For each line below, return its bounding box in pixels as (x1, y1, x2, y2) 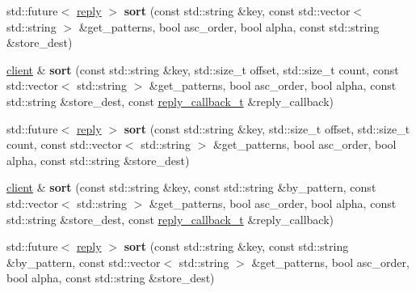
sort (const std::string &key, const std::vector (124, 2, 351, 19)
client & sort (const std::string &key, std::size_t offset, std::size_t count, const (6, 61, 399, 78)
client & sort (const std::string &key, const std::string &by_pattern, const (6, 179, 376, 196)
